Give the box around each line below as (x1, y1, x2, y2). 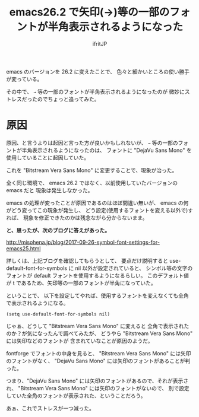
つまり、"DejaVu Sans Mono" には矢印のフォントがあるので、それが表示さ (6, 377, 189, 384)
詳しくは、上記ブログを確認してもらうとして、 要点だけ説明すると (6, 257, 168, 264)
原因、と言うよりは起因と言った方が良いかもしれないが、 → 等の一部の (6, 139, 178, 146)
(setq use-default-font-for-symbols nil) (6, 311, 110, 317)
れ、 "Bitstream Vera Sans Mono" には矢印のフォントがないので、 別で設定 (6, 384, 189, 391)
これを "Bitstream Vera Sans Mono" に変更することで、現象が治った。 (6, 167, 178, 174)
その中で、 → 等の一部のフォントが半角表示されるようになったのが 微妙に (6, 88, 185, 95)
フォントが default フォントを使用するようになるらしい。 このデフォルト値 (6, 272, 189, 279)
